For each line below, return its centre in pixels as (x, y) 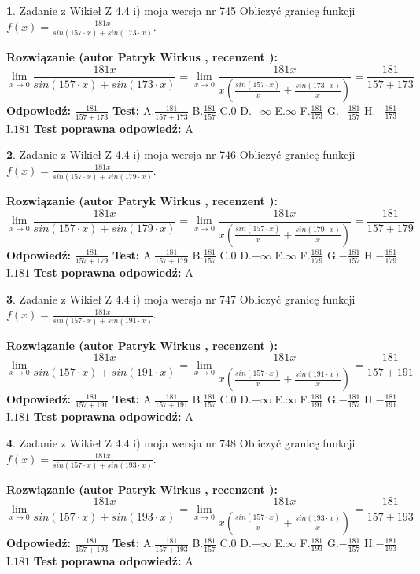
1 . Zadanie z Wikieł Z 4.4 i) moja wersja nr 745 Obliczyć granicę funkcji (181, 10)
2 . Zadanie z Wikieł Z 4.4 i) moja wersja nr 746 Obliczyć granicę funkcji (181, 155)
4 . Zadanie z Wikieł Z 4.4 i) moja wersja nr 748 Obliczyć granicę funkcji (181, 442)
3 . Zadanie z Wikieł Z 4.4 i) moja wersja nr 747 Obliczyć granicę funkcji (181, 298)
